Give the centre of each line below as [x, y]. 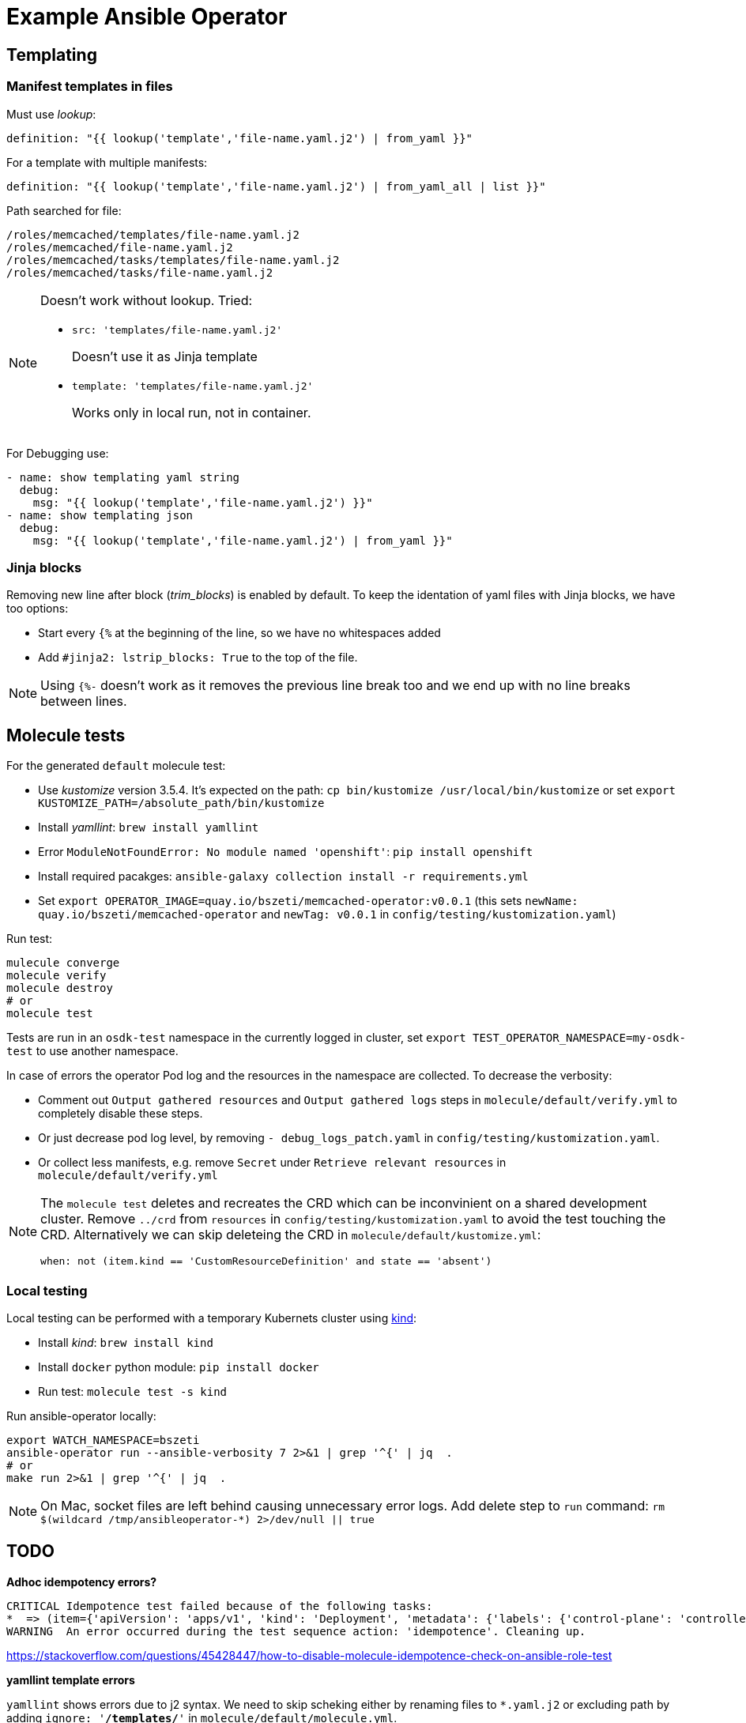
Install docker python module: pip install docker [179, 1367]
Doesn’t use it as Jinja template [165, 356]
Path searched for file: [64, 210]
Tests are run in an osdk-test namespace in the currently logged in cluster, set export [236, 1038]
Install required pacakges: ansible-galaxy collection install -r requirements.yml [283, 877]
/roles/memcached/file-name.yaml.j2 [120, 247]
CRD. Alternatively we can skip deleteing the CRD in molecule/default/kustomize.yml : [291, 1235]
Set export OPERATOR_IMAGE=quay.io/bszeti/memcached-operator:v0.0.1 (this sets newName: [308, 901]
